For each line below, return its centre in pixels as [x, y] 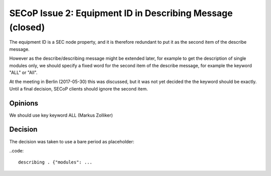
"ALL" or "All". [23, 72]
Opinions [24, 103]
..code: [17, 150]
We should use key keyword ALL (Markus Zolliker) [61, 115]
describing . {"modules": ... [55, 162]
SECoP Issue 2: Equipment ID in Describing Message [121, 13]
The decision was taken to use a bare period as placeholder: [72, 141]
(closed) [27, 27]
